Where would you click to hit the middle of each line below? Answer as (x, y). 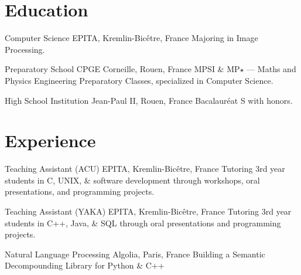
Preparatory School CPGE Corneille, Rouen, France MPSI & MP (122, 69)
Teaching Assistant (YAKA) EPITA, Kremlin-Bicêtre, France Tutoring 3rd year (148, 211)
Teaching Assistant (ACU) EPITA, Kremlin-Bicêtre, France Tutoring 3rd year (145, 169)
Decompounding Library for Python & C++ (85, 265)
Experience (50, 140)
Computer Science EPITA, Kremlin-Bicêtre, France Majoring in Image (131, 38)
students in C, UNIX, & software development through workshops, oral (132, 180)
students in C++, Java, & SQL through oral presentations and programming (143, 223)
